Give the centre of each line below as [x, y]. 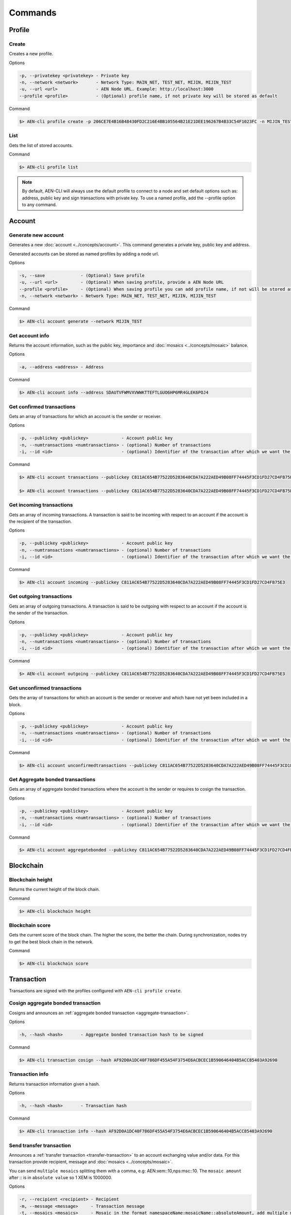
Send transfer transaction [40, 1146]
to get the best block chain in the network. [51, 942]
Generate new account [36, 235]
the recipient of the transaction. [40, 521]
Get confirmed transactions [42, 407]
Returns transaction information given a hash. [55, 1084]
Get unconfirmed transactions [45, 688]
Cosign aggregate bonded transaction [55, 1003]
